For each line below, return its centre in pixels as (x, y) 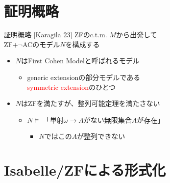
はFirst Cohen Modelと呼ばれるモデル (80, 61)
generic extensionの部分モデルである (84, 77)
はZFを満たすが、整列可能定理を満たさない (91, 103)
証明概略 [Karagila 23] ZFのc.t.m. (56, 35)
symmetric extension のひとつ (72, 87)
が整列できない (101, 136)
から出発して (136, 35)
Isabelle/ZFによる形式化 (85, 170)
